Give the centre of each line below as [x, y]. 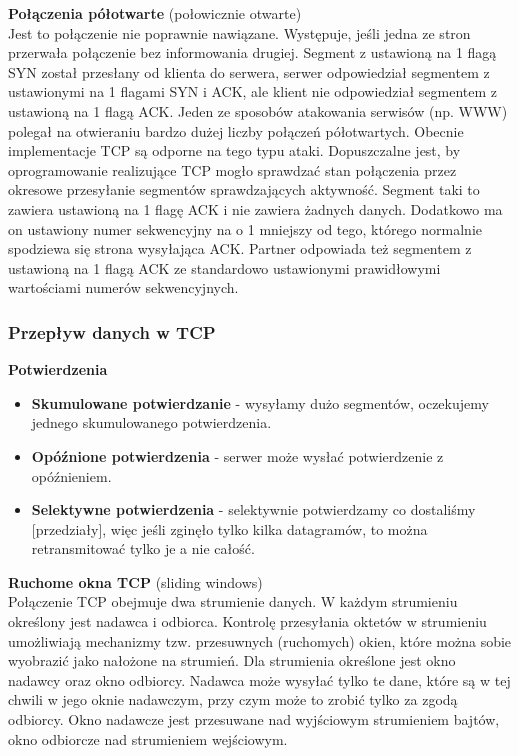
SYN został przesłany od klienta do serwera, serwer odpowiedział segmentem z [249, 71]
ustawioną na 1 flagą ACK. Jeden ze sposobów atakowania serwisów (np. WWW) [258, 110]
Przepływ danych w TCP [112, 331]
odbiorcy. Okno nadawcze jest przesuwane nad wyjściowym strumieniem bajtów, [254, 719]
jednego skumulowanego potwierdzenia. [151, 422]
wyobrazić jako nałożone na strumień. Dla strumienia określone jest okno [232, 660]
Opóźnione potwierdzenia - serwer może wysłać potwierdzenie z [237, 455]
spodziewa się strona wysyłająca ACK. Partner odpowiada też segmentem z [240, 248]
